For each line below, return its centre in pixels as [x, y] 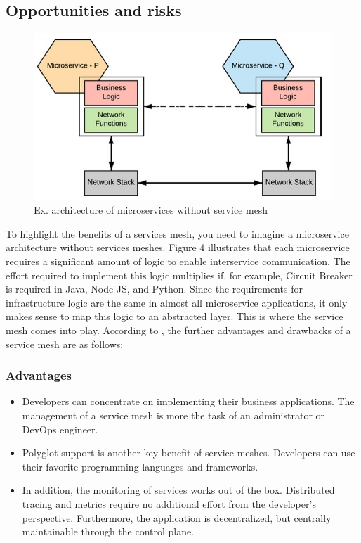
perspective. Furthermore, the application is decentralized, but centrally [177, 517]
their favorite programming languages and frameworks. [140, 466]
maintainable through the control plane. [108, 531]
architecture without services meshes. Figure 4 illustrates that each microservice [178, 247]
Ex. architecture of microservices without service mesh [151, 210]
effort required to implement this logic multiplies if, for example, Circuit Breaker [179, 275]
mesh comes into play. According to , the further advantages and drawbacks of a [178, 330]
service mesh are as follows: [65, 344]
